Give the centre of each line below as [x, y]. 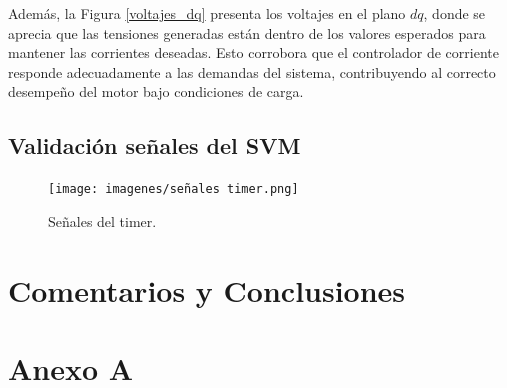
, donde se [454, 13]
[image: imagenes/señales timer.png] [173, 189]
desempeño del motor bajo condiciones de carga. [156, 91]
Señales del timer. [102, 220]
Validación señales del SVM [154, 145]
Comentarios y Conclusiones [207, 289]
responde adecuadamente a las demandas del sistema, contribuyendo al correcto [252, 71]
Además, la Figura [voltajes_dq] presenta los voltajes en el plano [207, 13]
